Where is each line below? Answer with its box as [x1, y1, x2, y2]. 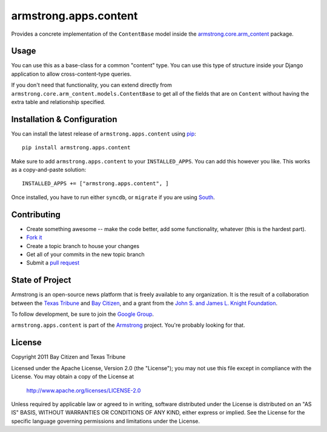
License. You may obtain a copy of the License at [11, 373, 134, 381]
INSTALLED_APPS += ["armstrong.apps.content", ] [22, 180, 169, 187]
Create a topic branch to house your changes [26, 242, 139, 249]
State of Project [11, 275, 71, 286]
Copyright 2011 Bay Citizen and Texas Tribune [11, 353, 126, 361]
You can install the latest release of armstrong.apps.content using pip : [11, 130, 196, 137]
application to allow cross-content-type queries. [11, 70, 132, 77]
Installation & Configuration [11, 114, 117, 124]
